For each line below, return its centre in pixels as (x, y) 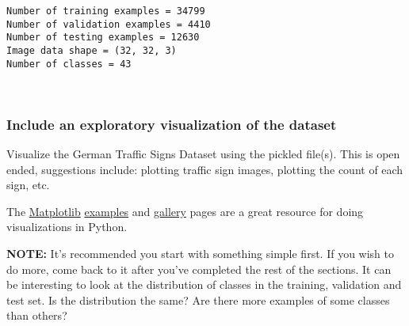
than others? (37, 315)
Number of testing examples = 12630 (103, 38)
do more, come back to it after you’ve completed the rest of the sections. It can (199, 269)
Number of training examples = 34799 (106, 11)
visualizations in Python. (67, 227)
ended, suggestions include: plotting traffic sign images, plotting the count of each (205, 169)
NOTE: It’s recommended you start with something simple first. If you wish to (200, 254)
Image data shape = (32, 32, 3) (92, 50)
